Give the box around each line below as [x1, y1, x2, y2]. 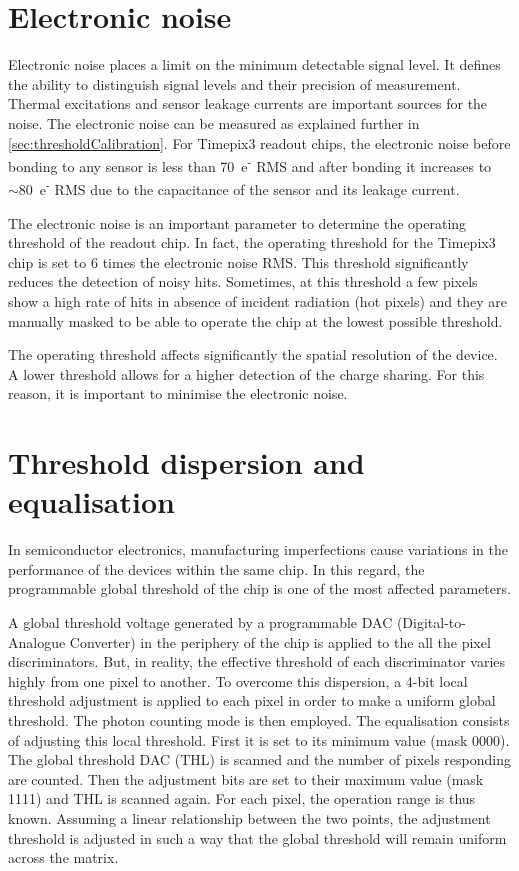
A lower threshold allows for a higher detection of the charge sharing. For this [8, 363, 485, 384]
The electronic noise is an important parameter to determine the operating [8, 212, 467, 233]
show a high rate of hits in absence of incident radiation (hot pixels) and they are [8, 290, 507, 311]
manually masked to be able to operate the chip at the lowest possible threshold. [8, 310, 503, 331]
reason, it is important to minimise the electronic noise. [8, 383, 348, 404]
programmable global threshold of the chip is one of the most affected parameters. [8, 578, 511, 599]
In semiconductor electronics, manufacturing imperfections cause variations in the [8, 539, 508, 560]
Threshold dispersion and [8, 442, 365, 483]
